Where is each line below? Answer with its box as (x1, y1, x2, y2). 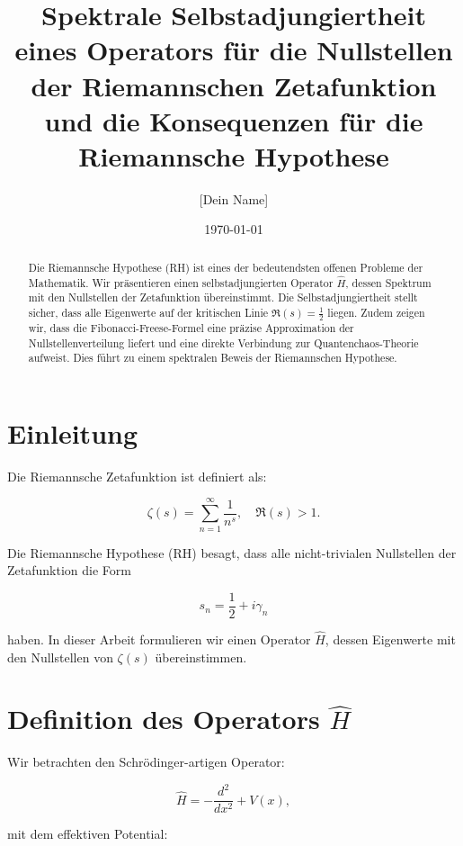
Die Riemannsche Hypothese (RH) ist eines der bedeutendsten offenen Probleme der (28, 259, 423, 274)
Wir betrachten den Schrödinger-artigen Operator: (7, 752, 285, 771)
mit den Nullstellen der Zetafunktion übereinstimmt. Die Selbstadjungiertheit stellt (28, 290, 418, 305)
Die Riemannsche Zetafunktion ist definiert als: (7, 466, 267, 485)
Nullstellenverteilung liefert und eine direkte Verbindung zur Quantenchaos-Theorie (28, 335, 419, 350)
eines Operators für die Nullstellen (14, 31, 453, 68)
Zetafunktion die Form (7, 561, 131, 580)
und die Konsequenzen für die (44, 102, 423, 139)
